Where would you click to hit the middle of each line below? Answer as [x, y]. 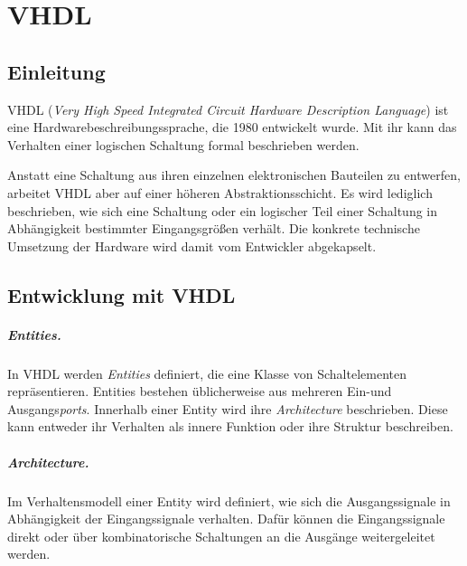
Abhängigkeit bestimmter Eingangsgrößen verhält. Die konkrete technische [214, 228]
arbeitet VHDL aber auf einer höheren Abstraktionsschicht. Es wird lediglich [220, 192]
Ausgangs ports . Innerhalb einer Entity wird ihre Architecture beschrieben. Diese [228, 408]
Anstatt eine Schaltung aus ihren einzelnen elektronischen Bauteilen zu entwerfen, [234, 175]
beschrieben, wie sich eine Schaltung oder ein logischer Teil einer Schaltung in [222, 210]
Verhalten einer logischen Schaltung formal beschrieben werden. [183, 144]
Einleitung [56, 71]
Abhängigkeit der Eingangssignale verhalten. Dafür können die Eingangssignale [226, 519]
